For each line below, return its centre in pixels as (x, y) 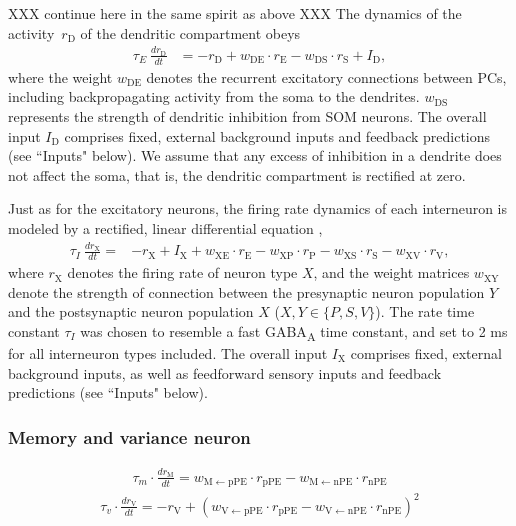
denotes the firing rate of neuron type (182, 272)
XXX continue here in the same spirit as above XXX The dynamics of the (235, 13)
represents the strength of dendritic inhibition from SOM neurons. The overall (247, 115)
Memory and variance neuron (129, 436)
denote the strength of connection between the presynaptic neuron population (246, 291)
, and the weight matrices (391, 272)
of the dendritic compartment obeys (190, 32)
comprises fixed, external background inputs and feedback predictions (277, 135)
